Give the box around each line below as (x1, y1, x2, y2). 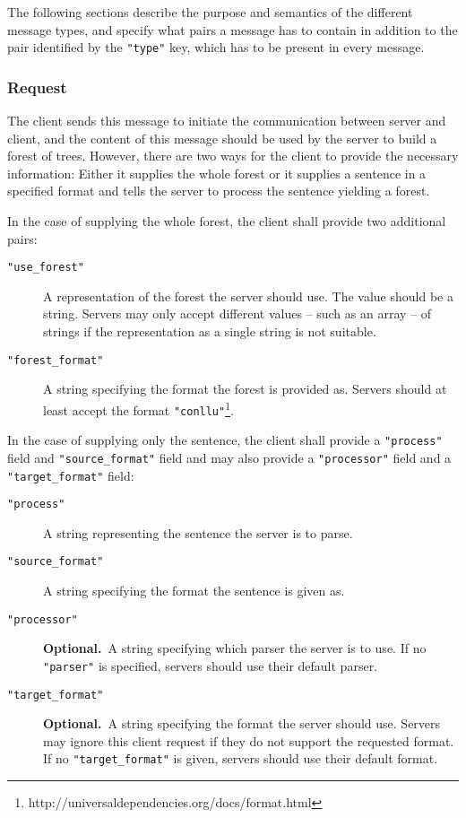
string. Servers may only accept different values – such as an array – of (43, 304, 432, 323)
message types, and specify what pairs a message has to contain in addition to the (7, 20, 458, 39)
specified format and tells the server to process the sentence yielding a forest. (7, 181, 430, 200)
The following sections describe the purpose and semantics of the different (7, 3, 413, 21)
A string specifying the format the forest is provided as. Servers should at (43, 379, 447, 398)
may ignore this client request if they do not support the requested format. (43, 731, 454, 750)
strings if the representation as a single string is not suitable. (43, 322, 376, 341)
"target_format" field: (7, 466, 134, 484)
